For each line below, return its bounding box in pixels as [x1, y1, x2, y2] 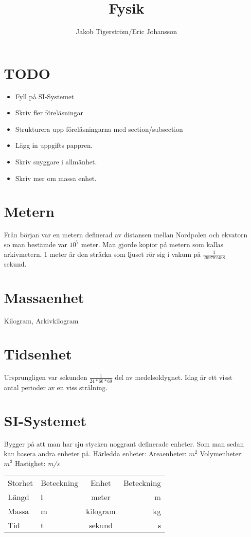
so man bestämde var [4, 239, 68, 249]
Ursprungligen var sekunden [4, 372, 88, 382]
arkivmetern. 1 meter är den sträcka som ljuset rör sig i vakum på [4, 249, 201, 259]
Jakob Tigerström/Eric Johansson [76, 26, 177, 36]
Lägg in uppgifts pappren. [15, 140, 93, 150]
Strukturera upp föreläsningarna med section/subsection [15, 124, 183, 134]
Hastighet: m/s [15, 458, 60, 468]
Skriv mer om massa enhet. [15, 173, 97, 183]
